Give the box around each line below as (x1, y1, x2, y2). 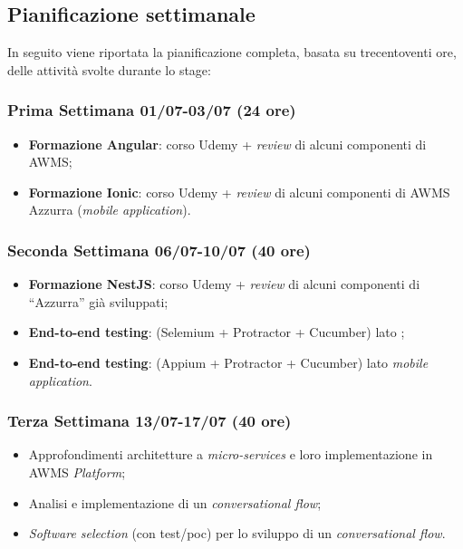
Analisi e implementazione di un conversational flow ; (28, 493, 322, 512)
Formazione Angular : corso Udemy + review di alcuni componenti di (28, 134, 427, 153)
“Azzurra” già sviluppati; (28, 292, 169, 311)
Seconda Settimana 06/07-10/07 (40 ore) (7, 238, 311, 261)
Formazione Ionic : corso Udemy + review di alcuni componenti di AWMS (28, 182, 450, 201)
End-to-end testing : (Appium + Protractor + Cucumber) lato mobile (28, 352, 429, 371)
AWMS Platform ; (28, 462, 126, 481)
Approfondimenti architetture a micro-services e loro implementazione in (28, 445, 433, 464)
